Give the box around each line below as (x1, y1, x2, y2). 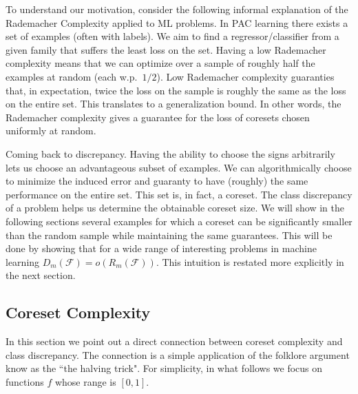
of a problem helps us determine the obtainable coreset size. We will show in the (6, 200, 345, 215)
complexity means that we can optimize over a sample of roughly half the (6, 56, 315, 70)
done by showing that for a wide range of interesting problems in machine (6, 241, 317, 256)
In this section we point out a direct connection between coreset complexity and (6, 334, 343, 349)
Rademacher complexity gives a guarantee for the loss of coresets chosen (6, 110, 310, 124)
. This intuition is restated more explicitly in (156, 254, 344, 269)
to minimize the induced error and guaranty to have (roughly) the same (6, 174, 308, 188)
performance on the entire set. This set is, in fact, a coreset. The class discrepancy (6, 187, 352, 201)
